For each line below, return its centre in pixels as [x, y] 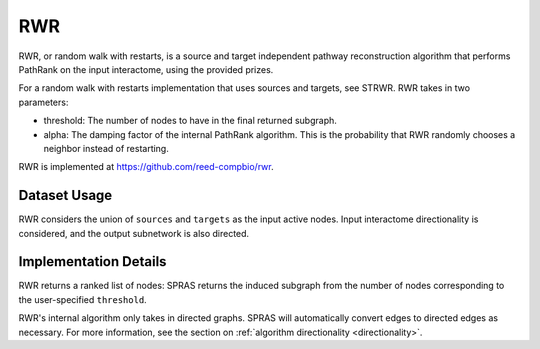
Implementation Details [92, 261]
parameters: [43, 102]
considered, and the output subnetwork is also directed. [134, 233]
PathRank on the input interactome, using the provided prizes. [146, 69]
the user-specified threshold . [82, 299]
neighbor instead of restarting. [106, 148]
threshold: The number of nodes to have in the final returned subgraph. [190, 121]
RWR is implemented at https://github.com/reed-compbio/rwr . [146, 167]
